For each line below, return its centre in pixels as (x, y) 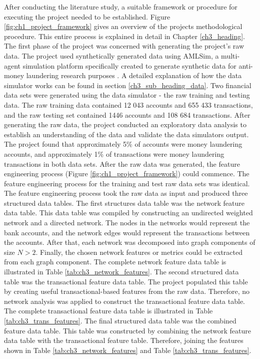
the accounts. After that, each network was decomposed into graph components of (130, 242)
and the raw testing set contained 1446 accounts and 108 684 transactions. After (127, 114)
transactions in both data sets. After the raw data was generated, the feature (122, 163)
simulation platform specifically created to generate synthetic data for (129, 65)
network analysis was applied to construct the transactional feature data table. (124, 301)
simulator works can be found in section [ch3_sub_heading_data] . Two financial (128, 85)
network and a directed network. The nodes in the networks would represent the (127, 223)
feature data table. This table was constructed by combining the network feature (127, 330)
